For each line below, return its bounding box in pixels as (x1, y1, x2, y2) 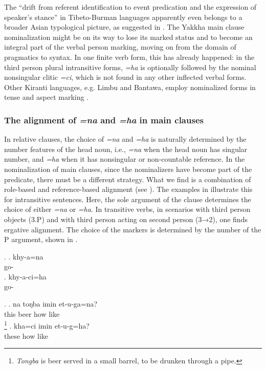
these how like (4, 330, 49, 341)
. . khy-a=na (4, 251, 43, 262)
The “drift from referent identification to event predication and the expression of (4, 2, 257, 12)
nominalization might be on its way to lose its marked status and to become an (4, 31, 253, 42)
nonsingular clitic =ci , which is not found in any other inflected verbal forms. (4, 72, 247, 82)
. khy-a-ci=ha (4, 271, 47, 281)
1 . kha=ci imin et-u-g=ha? (4, 319, 90, 331)
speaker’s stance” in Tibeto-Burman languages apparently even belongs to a (4, 11, 242, 22)
